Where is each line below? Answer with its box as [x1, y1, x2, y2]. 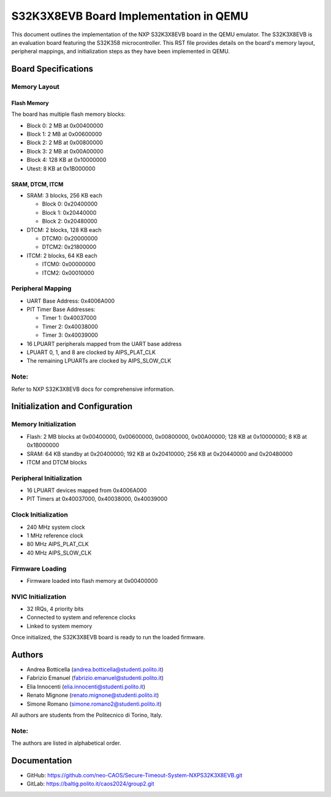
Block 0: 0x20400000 [42, 200, 98, 208]
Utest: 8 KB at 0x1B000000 [26, 164, 96, 172]
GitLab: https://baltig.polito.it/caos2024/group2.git [26, 780, 154, 788]
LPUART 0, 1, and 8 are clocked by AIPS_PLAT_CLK [26, 348, 156, 356]
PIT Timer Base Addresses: [26, 306, 96, 313]
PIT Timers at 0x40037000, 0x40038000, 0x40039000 [26, 495, 168, 502]
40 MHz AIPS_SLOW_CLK [26, 549, 92, 556]
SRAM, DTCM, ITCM [11, 180, 64, 188]
